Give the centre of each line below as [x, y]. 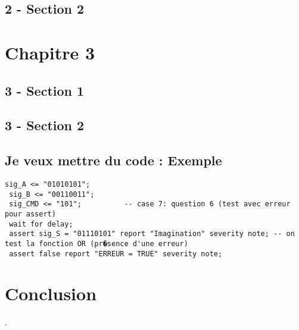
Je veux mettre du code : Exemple [113, 160]
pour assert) [30, 214]
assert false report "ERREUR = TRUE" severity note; [116, 254]
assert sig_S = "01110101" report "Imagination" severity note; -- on [152, 234]
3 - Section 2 [45, 125]
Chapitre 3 [50, 52]
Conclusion [51, 293]
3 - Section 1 [45, 90]
